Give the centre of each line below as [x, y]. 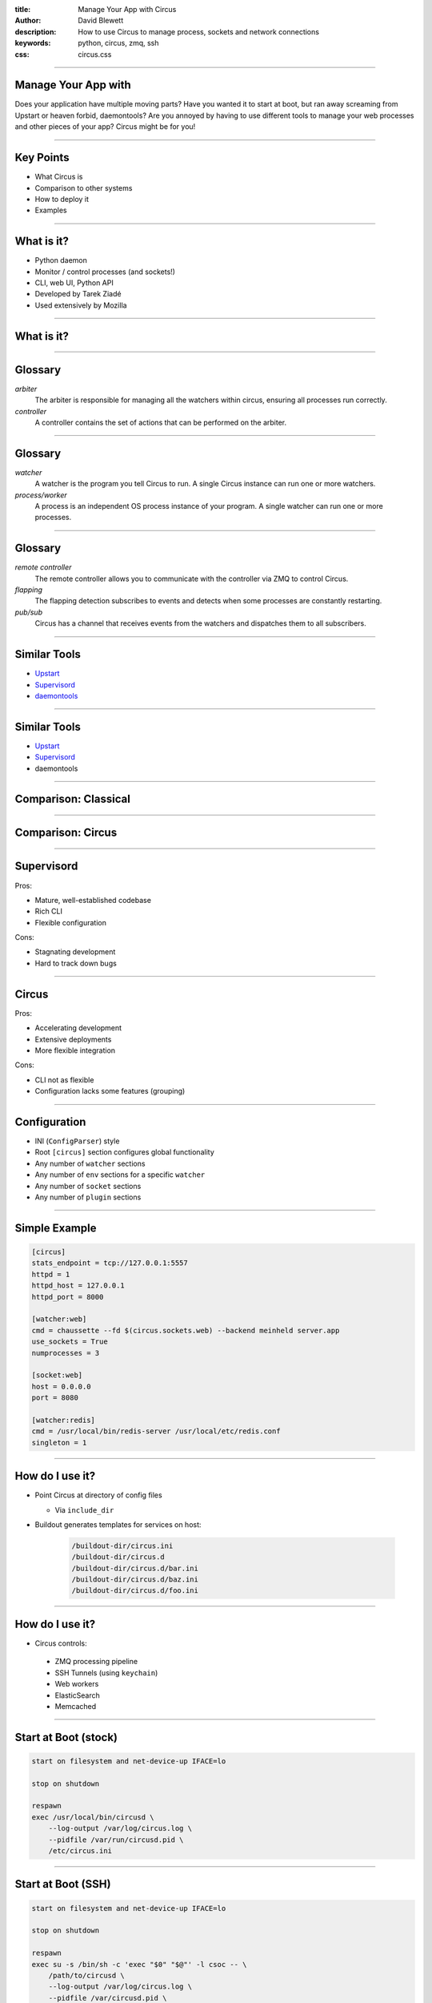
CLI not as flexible [64, 1080]
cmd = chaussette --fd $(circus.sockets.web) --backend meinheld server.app [186, 1330]
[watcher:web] [59, 1319]
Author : [28, 21]
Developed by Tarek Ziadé [78, 294]
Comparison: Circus [66, 833]
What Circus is [59, 177]
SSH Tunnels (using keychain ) [106, 1673]
